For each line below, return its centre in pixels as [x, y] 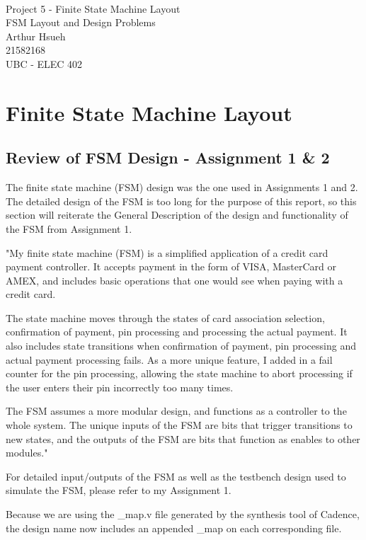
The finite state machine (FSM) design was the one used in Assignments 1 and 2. [182, 187]
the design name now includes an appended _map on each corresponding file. [174, 528]
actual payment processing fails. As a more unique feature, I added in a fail [169, 359]
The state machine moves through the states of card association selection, [165, 317]
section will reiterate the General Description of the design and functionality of [177, 215]
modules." [27, 453]
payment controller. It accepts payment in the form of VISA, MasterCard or [171, 266]
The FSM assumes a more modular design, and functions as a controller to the [176, 411]
